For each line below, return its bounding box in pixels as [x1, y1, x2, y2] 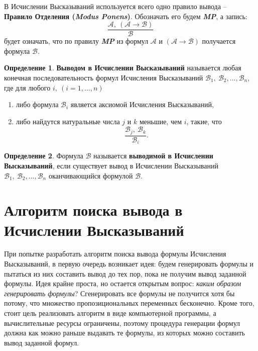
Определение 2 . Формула [4, 150, 83, 161]
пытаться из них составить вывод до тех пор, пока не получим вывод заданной [4, 268, 246, 279]
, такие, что [186, 116, 222, 126]
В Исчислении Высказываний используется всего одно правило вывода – [4, 1, 227, 11]
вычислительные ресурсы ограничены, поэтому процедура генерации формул [4, 317, 240, 328]
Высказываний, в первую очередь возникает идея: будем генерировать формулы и [4, 258, 253, 269]
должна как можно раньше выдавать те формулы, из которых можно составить [4, 327, 245, 338]
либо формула [16, 99, 59, 110]
